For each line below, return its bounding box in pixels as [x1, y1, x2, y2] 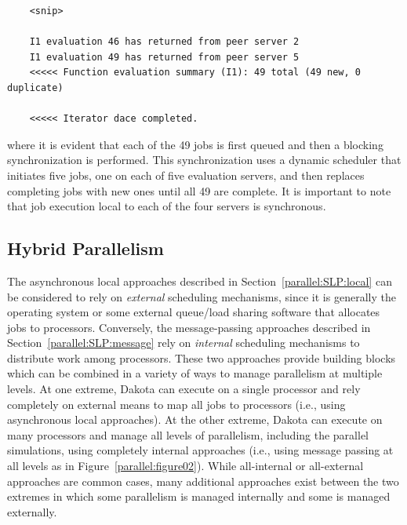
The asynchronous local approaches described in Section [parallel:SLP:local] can [7, 272, 392, 289]
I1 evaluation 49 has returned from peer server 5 [29, 51, 300, 63]
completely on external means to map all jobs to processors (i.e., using [7, 396, 346, 412]
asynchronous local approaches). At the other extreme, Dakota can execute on [7, 411, 383, 428]
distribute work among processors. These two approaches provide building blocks [7, 349, 396, 366]
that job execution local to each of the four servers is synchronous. [7, 198, 326, 214]
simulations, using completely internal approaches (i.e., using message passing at [7, 442, 394, 458]
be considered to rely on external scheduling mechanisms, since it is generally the [7, 288, 396, 304]
